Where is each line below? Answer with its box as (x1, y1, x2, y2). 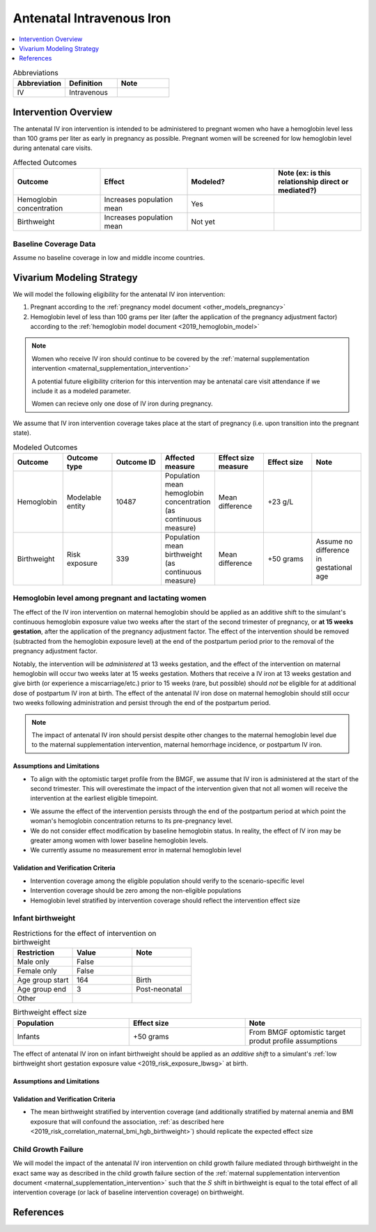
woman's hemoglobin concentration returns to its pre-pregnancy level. (30, 817, 233, 825)
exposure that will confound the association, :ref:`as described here (30, 1117, 224, 1125)
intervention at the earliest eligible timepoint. (30, 794, 158, 803)
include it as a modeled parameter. (31, 387, 132, 395)
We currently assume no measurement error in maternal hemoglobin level (30, 846, 242, 854)
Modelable (66, 492, 102, 502)
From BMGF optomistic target (249, 1027, 346, 1037)
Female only (17, 966, 57, 976)
